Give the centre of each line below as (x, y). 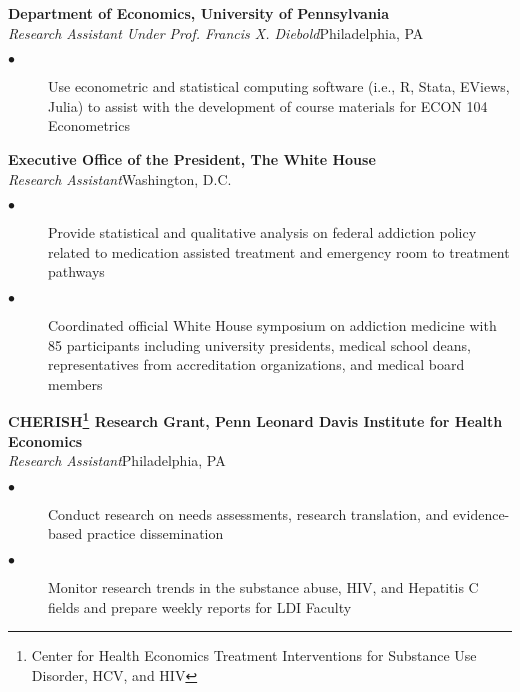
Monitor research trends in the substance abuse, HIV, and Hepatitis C (263, 586)
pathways (76, 271)
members (75, 383)
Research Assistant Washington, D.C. (120, 178)
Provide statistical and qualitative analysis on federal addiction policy (262, 232)
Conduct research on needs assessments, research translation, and (248, 513)
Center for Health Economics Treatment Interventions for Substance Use (254, 655)
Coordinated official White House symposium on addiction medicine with (272, 324)
